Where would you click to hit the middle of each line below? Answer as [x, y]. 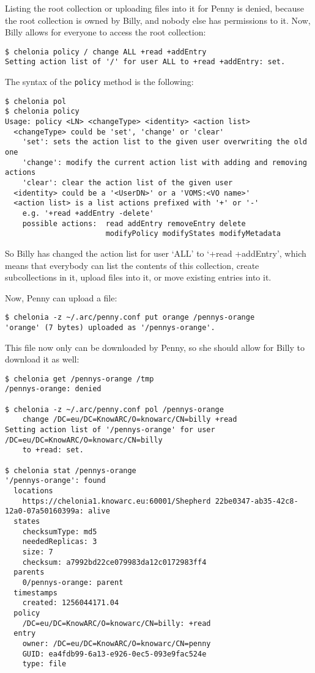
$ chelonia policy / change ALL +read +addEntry [106, 52]
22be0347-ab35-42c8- [257, 501]
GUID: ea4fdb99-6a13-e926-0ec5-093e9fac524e [114, 654]
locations [33, 491]
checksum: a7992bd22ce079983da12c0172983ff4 [114, 562]
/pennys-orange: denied [53, 389]
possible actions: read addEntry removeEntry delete [134, 223]
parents [29, 572]
